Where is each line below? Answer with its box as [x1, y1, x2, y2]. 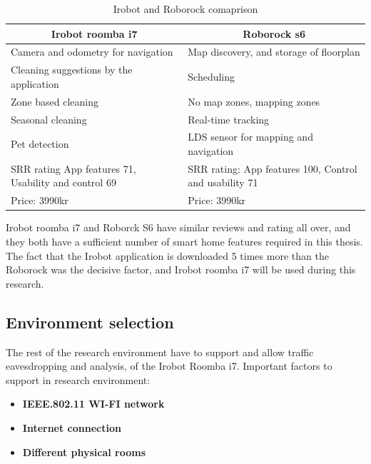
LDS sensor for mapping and [188, 129, 313, 144]
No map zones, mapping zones [188, 94, 320, 109]
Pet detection [11, 136, 69, 151]
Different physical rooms [22, 444, 146, 459]
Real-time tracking [188, 111, 270, 126]
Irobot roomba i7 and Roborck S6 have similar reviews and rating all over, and [6, 220, 351, 235]
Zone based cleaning [11, 94, 98, 109]
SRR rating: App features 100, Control [188, 161, 357, 176]
